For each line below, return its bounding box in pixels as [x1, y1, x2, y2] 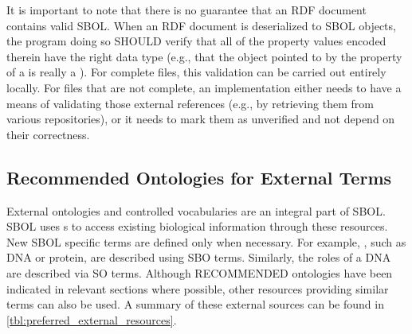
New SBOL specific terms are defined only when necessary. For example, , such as [6, 233, 406, 250]
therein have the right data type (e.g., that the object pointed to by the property [6, 48, 402, 64]
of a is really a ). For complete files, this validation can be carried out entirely [6, 64, 386, 80]
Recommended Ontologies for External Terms [6, 165, 392, 189]
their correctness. [6, 126, 90, 142]
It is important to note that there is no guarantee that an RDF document [6, 2, 367, 17]
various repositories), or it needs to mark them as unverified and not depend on [6, 111, 395, 127]
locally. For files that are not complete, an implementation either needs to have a [6, 79, 402, 95]
